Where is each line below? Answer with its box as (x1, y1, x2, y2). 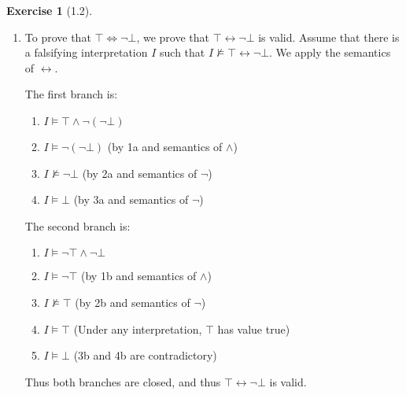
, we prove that (136, 28, 209, 45)
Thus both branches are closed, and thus (24, 373, 221, 389)
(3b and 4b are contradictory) (73, 347, 217, 364)
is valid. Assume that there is (258, 28, 400, 45)
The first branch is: (24, 86, 118, 102)
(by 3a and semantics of (73, 191, 189, 208)
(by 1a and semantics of (107, 138, 223, 154)
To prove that (24, 28, 91, 45)
